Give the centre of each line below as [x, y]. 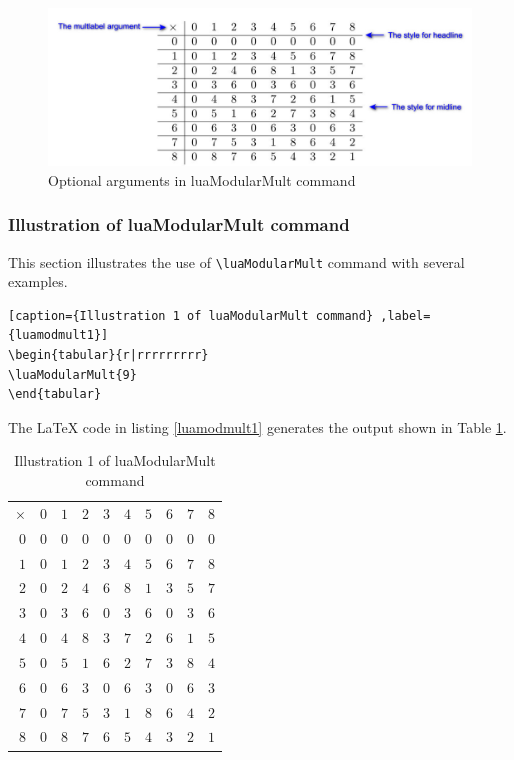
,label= [405, 315]
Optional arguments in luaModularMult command [202, 179]
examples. [38, 281]
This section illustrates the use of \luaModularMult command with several [236, 261]
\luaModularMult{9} [72, 374]
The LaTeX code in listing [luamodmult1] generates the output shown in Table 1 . [257, 426]
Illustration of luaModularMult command [179, 224]
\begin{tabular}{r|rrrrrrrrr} [108, 355]
